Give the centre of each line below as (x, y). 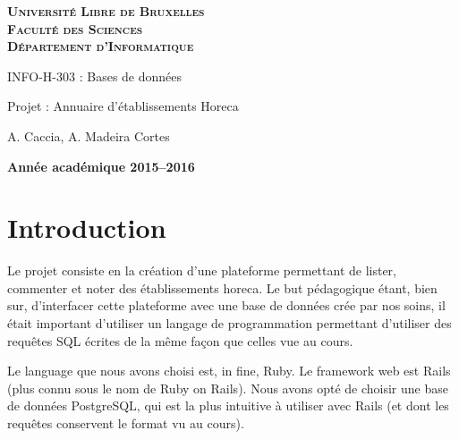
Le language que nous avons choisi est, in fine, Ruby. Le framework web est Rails (229, 371)
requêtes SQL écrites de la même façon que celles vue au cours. (180, 340)
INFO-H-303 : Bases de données (95, 76)
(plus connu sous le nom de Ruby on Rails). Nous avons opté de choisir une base (228, 388)
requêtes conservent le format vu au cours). (126, 423)
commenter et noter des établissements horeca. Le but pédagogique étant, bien (222, 287)
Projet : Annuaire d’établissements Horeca (123, 106)
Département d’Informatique (101, 46)
